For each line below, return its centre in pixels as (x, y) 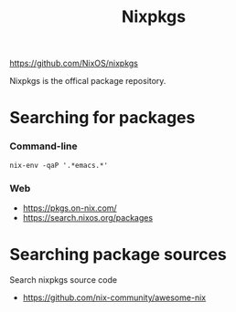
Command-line (43, 146)
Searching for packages (102, 118)
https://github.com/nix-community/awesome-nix (114, 297)
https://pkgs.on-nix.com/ (70, 208)
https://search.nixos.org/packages (88, 217)
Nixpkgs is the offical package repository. (88, 81)
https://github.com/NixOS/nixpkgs (74, 63)
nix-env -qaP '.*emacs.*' (59, 165)
